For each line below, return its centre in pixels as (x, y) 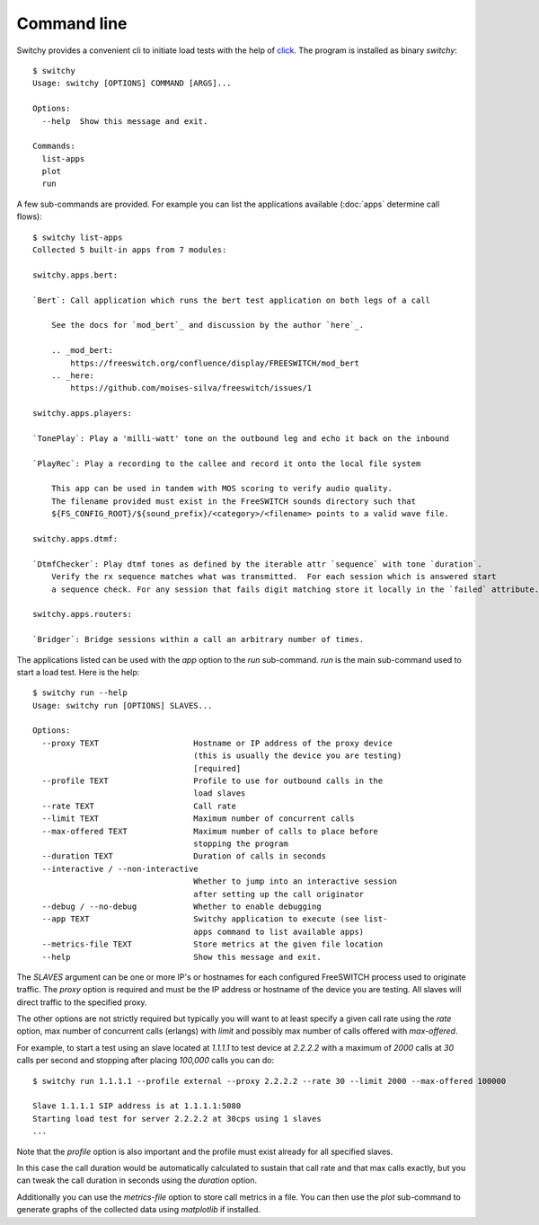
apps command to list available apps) (279, 931)
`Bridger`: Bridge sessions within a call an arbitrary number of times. (199, 639)
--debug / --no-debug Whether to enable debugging (182, 906)
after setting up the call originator (279, 894)
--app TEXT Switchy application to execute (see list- (215, 919)
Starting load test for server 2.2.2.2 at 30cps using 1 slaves (177, 1119)
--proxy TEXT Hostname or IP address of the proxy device (217, 743)
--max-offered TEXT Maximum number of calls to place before (210, 831)
